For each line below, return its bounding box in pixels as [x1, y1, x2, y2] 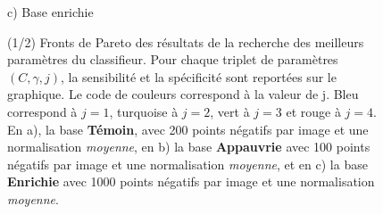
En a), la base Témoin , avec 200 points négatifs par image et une [7, 119, 369, 138]
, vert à [210, 102, 250, 120]
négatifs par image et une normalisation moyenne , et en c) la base [7, 154, 368, 173]
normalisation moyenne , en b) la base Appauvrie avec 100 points [7, 137, 371, 156]
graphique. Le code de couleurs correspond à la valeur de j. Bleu [7, 85, 359, 103]
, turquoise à [109, 102, 179, 120]
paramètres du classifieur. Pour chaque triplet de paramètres [7, 50, 338, 69]
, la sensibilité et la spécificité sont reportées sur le [61, 67, 337, 86]
